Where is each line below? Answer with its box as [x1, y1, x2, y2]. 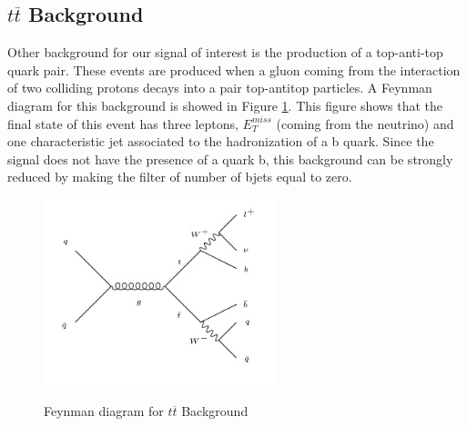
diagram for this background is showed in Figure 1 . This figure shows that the [7, 95, 443, 114]
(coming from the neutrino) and [276, 114, 454, 133]
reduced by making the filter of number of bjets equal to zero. [7, 167, 352, 186]
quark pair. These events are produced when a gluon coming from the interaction [7, 60, 461, 79]
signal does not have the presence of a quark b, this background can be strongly [7, 149, 453, 168]
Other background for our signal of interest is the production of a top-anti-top [7, 43, 443, 62]
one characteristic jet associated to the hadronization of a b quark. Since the [7, 132, 434, 151]
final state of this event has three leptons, [7, 114, 239, 133]
